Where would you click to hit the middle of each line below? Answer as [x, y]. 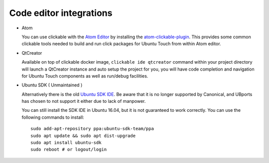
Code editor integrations [61, 13]
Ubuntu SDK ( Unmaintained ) [52, 85]
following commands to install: [53, 117]
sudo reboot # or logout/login [69, 150]
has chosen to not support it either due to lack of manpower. [84, 101]
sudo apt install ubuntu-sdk [66, 143]
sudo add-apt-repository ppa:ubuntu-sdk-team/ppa [92, 129]
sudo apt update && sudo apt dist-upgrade [83, 136]
